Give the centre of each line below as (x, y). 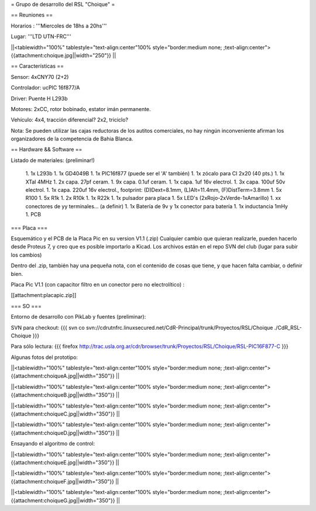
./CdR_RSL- (288, 327)
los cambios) (26, 255)
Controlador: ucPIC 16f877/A (45, 88)
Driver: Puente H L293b (39, 98)
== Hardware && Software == (47, 150)
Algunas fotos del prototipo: (44, 357)
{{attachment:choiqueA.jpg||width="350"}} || (65, 376)
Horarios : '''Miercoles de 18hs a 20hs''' (59, 26)
